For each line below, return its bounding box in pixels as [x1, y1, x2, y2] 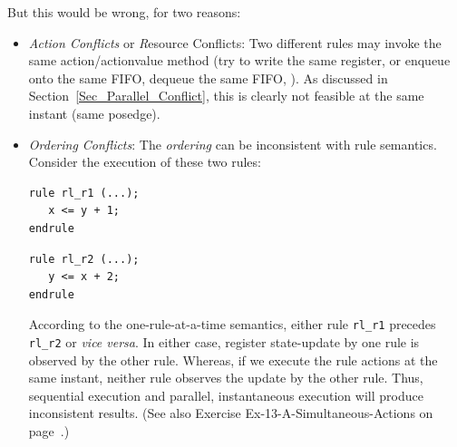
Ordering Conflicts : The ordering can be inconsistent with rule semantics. [28, 134, 437, 153]
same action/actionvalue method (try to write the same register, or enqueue [28, 51, 451, 70]
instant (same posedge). [28, 103, 160, 122]
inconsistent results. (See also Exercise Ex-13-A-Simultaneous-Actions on [28, 403, 433, 423]
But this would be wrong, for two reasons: [7, 3, 241, 21]
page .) [28, 422, 70, 440]
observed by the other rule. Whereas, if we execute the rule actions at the [28, 350, 438, 369]
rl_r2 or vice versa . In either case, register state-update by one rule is [28, 332, 420, 351]
